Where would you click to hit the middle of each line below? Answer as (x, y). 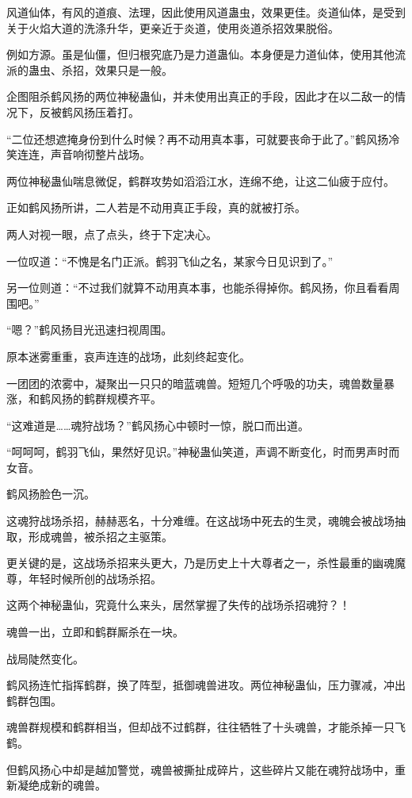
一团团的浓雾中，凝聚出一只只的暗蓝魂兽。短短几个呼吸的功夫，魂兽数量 (195, 383)
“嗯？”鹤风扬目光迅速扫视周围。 (90, 330)
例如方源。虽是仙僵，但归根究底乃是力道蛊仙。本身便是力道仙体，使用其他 (200, 54)
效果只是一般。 (134, 69)
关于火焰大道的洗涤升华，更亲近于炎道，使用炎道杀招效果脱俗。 (173, 27)
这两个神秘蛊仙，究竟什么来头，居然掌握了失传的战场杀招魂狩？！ (178, 605)
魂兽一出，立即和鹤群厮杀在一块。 (95, 632)
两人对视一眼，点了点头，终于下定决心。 (112, 234)
